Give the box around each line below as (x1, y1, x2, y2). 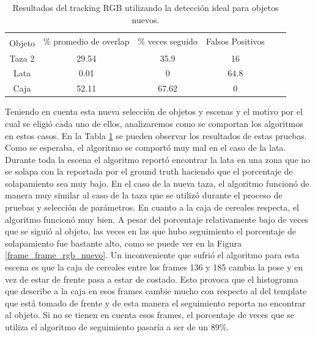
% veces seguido (138, 35, 198, 48)
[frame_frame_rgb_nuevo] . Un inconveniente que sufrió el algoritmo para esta (5, 248, 300, 261)
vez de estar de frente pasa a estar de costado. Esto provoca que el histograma (5, 272, 298, 285)
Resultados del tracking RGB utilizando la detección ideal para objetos (12, 1, 279, 13)
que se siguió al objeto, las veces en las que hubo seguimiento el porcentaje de (5, 225, 297, 237)
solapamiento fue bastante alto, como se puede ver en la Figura (5, 236, 242, 249)
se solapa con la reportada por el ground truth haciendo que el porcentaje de (5, 165, 293, 178)
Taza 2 (9, 51, 35, 64)
